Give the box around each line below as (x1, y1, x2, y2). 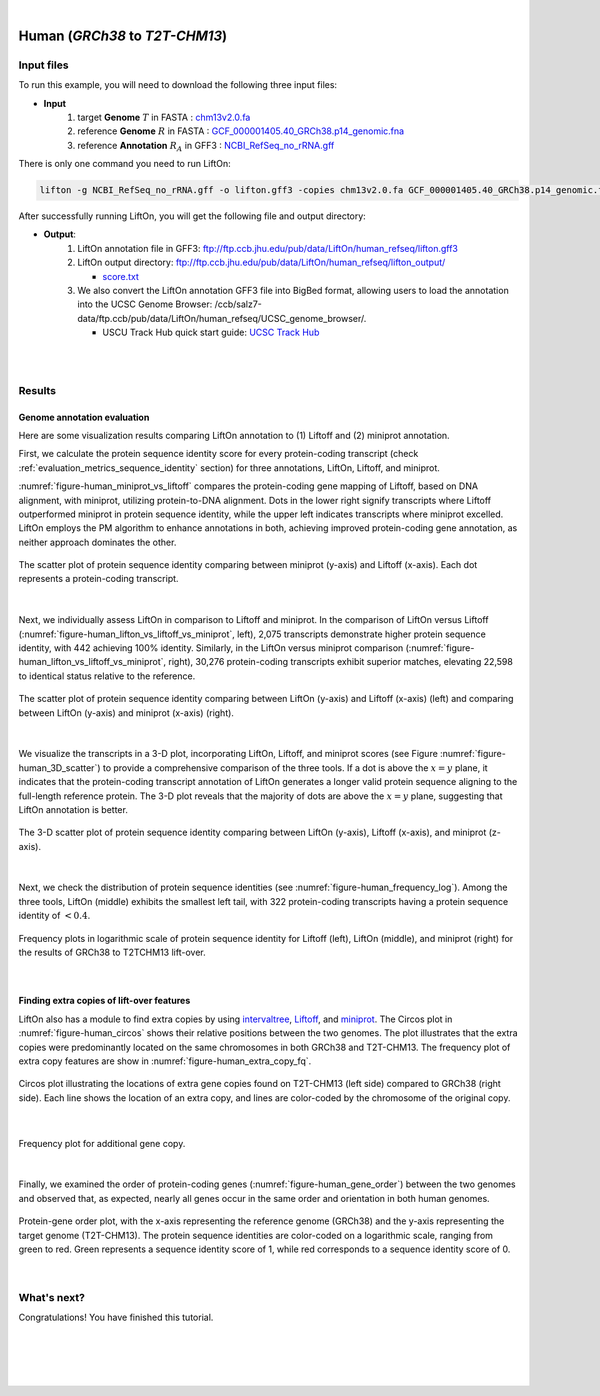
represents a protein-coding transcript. (18, 573, 179, 585)
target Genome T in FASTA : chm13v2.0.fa (77, 111, 251, 123)
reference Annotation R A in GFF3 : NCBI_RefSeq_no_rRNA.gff (77, 139, 335, 154)
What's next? (18, 1291, 85, 1305)
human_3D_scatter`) (18, 761, 101, 774)
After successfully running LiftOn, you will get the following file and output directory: (18, 210, 367, 222)
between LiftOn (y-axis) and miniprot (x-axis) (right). (18, 706, 235, 719)
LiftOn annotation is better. (18, 803, 129, 815)
